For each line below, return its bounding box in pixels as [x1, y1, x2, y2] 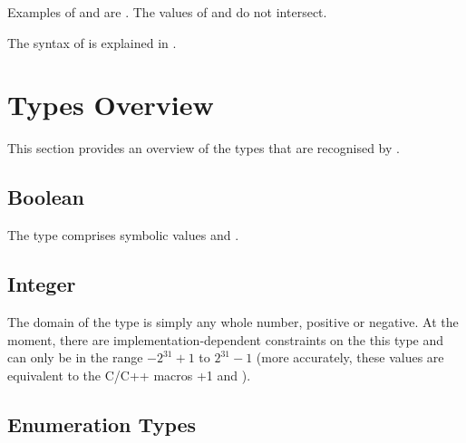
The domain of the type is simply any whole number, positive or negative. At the [7, 312, 459, 331]
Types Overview [7, 86, 214, 123]
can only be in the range [7, 348, 143, 367]
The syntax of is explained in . [7, 33, 177, 52]
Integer [7, 270, 76, 298]
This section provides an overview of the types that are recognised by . [7, 139, 400, 158]
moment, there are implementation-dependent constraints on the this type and [7, 330, 444, 349]
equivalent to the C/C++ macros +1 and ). [7, 365, 251, 384]
